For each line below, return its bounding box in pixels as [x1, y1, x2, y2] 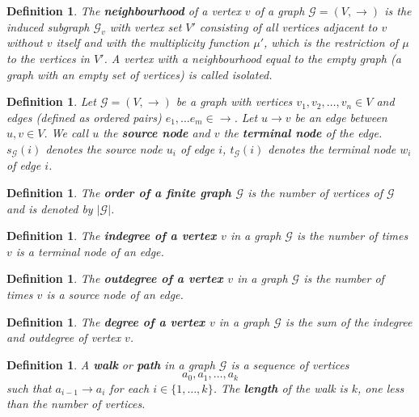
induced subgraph [6, 18, 90, 35]
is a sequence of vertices [231, 356, 349, 373]
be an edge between [294, 108, 387, 125]
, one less [357, 379, 404, 396]
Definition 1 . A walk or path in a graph [6, 356, 215, 373]
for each [109, 379, 150, 396]
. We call [44, 124, 89, 141]
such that [6, 379, 52, 396]
